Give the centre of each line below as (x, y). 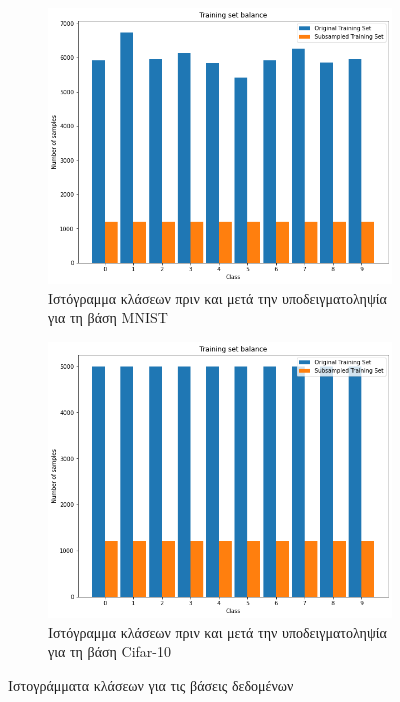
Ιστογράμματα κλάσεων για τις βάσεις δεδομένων (151, 684)
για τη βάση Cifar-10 (109, 651)
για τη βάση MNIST (108, 317)
